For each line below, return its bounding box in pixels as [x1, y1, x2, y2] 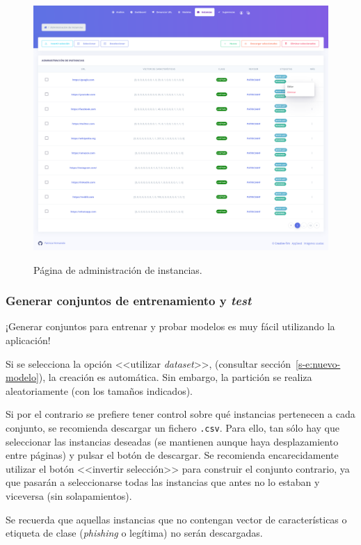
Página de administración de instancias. [33, 262, 202, 277]
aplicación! [6, 332, 51, 347]
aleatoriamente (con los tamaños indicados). [6, 383, 193, 398]
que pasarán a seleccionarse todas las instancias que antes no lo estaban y [6, 475, 320, 489]
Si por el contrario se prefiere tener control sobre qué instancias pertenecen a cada [6, 407, 355, 421]
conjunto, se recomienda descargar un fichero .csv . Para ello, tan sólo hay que [6, 420, 339, 434]
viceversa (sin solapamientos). [6, 488, 132, 503]
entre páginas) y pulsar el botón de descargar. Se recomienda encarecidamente [6, 448, 339, 462]
